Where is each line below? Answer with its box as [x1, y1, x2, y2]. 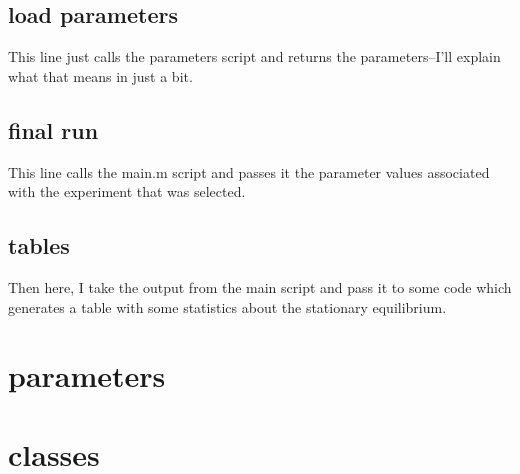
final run [8, 114, 99, 145]
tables [8, 230, 70, 261]
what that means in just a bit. [8, 65, 193, 86]
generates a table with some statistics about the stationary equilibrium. [8, 296, 447, 317]
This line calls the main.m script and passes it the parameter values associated [8, 161, 490, 182]
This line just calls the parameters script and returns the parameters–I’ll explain [8, 46, 501, 67]
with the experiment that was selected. [8, 181, 246, 202]
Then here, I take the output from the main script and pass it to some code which [8, 276, 512, 297]
